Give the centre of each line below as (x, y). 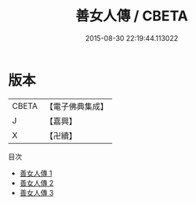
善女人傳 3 (36, 192)
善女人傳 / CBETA (132, 16)
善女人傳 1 (36, 173)
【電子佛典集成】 (76, 106)
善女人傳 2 (36, 183)
